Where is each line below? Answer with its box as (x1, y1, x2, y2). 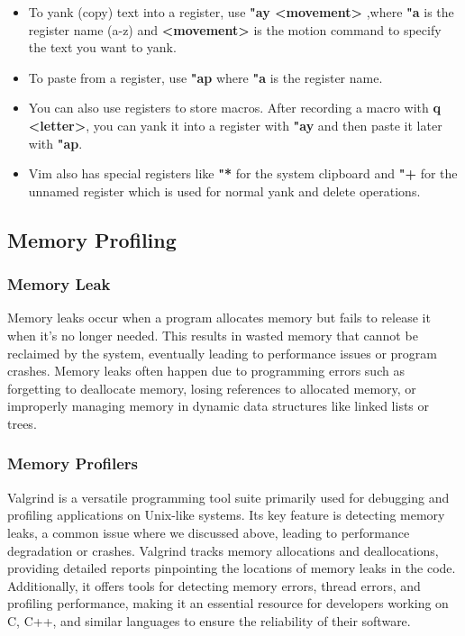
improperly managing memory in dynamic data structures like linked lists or (7, 396, 430, 415)
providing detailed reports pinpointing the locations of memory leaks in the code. (7, 559, 456, 577)
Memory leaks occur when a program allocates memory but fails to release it (7, 308, 431, 327)
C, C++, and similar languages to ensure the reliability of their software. (7, 611, 411, 630)
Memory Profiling (7, 225, 177, 253)
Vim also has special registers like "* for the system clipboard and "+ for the (28, 164, 458, 183)
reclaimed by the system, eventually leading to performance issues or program (7, 343, 437, 362)
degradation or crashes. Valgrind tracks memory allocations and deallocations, (7, 541, 439, 559)
